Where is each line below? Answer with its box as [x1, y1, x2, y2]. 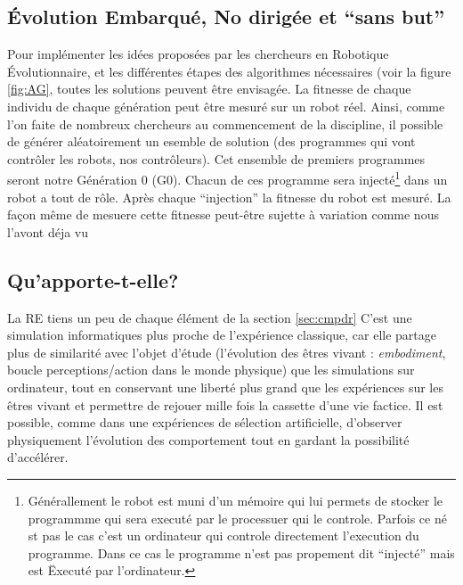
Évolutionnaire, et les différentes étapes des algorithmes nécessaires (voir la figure [7, 62, 451, 80]
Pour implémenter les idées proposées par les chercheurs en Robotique [7, 45, 389, 63]
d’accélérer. [7, 448, 69, 466]
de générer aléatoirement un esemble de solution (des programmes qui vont [7, 132, 416, 151]
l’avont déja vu [7, 222, 89, 241]
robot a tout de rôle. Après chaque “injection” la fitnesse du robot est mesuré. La [7, 187, 451, 206]
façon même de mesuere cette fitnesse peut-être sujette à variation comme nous [7, 205, 439, 224]
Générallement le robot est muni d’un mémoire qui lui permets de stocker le [28, 490, 443, 509]
